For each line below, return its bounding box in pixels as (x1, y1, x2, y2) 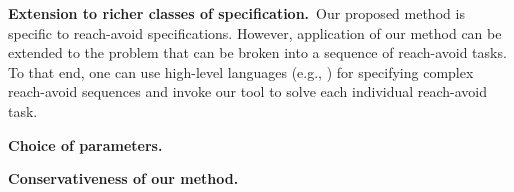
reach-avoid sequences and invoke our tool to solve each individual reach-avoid (8, 81, 488, 102)
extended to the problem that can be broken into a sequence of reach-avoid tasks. (8, 42, 507, 63)
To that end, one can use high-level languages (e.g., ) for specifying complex (8, 61, 474, 82)
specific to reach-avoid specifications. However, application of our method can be (8, 22, 502, 43)
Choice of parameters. (8, 134, 163, 155)
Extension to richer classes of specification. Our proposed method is (8, 3, 465, 23)
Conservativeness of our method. (8, 168, 239, 189)
